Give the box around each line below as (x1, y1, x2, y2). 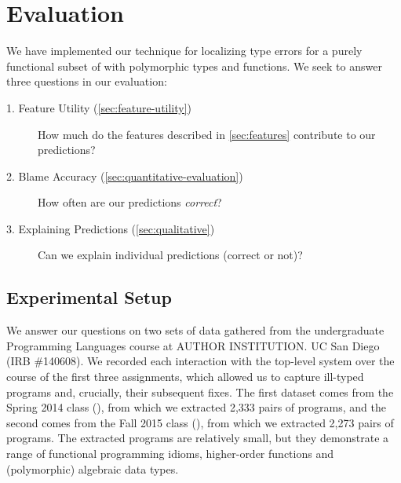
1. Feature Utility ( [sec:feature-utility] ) (6, 99, 192, 115)
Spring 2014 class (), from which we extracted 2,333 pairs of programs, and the (6, 399, 386, 415)
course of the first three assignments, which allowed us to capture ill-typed (6, 368, 364, 385)
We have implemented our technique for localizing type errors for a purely (6, 42, 363, 59)
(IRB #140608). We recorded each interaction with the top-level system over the (6, 353, 395, 369)
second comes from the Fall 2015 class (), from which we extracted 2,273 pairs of (6, 414, 394, 430)
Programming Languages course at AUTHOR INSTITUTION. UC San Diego (6, 337, 380, 353)
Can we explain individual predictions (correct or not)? (38, 247, 303, 263)
